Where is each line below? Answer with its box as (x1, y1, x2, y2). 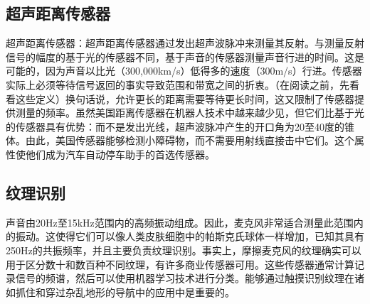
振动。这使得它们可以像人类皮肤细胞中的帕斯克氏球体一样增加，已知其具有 (15, 229, 364, 244)
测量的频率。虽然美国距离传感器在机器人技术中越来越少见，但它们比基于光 (15, 105, 364, 120)
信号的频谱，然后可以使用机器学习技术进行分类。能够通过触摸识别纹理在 (15, 271, 354, 286)
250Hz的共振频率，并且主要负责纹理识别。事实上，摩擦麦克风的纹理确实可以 (6, 242, 361, 257)
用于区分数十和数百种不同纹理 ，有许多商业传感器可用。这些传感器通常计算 (6, 256, 354, 271)
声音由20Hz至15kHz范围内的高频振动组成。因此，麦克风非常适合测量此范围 (6, 215, 354, 229)
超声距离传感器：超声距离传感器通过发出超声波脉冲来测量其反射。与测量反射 (6, 36, 364, 50)
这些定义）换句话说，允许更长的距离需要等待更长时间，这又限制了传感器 (15, 91, 354, 106)
